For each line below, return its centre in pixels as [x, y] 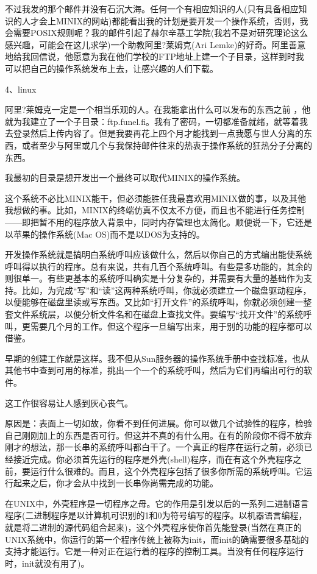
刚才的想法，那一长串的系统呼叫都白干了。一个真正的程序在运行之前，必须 [154, 447]
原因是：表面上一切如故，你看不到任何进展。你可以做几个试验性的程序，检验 [158, 423]
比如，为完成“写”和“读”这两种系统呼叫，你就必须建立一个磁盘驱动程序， [166, 290]
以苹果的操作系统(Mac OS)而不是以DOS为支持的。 [105, 234]
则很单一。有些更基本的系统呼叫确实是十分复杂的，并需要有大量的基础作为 [154, 278]
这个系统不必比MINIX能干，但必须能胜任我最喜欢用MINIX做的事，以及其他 [155, 198]
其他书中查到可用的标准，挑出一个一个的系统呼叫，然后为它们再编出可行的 [154, 370]
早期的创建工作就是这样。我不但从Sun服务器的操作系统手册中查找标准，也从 [157, 358]
